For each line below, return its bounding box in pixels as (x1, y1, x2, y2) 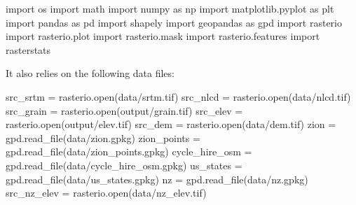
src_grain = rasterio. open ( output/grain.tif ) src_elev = (6, 103, 243, 118)
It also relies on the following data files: (6, 66, 174, 80)
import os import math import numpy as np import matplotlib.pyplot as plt (6, 1, 334, 15)
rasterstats (6, 42, 51, 57)
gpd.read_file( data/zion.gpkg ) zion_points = (6, 130, 200, 145)
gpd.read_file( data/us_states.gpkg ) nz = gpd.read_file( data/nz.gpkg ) (6, 171, 308, 186)
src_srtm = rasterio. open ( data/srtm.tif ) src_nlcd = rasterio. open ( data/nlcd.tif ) (6, 89, 351, 104)
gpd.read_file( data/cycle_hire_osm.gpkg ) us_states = (6, 157, 242, 172)
